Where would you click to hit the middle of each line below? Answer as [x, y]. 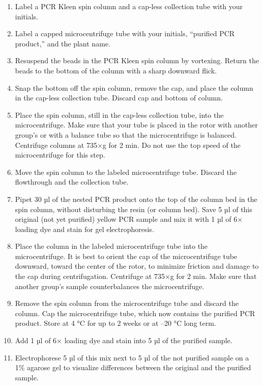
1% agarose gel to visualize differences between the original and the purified [133, 367]
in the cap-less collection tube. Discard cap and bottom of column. [119, 98]
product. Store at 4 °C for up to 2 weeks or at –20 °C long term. [115, 323]
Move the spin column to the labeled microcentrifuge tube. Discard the [126, 172]
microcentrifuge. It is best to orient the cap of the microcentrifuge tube [126, 256]
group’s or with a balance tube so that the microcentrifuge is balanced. [126, 134]
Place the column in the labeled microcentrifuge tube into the [111, 246]
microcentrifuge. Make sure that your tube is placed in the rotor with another [136, 125]
